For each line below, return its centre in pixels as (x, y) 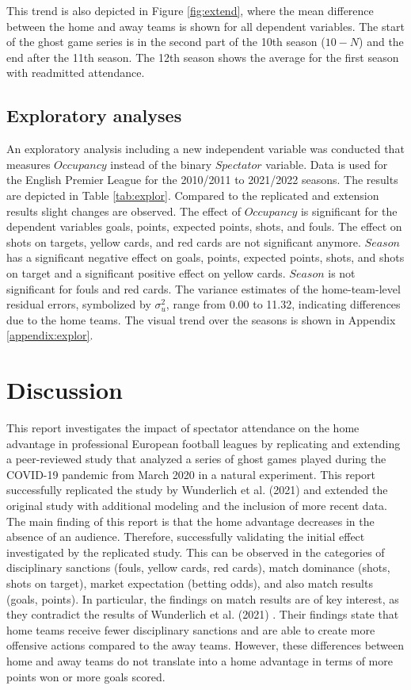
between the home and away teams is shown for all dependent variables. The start (205, 26)
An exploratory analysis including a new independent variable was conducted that (205, 149)
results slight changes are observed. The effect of (124, 211)
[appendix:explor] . (50, 335)
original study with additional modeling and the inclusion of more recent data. (197, 505)
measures (29, 164)
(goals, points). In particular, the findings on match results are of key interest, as (203, 598)
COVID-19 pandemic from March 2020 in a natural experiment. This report (191, 474)
